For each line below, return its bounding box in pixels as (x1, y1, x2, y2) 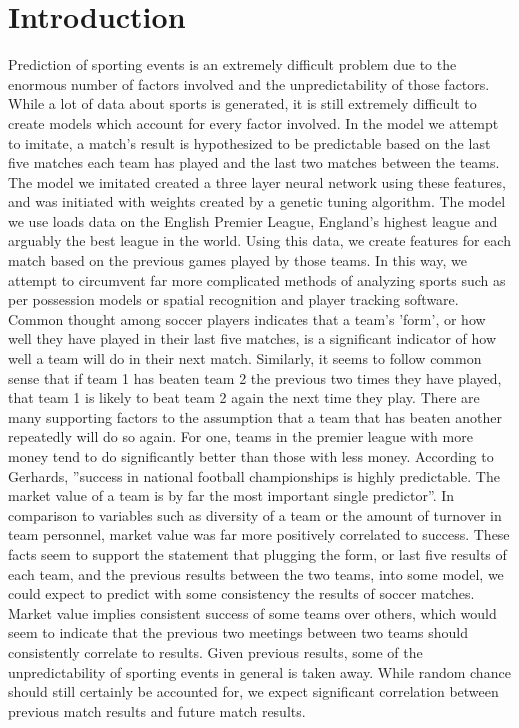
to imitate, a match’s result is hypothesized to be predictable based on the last (8, 132, 491, 153)
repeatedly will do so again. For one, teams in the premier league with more (8, 426, 473, 447)
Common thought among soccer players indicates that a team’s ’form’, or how (8, 308, 486, 329)
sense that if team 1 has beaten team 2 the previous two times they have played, (8, 367, 502, 388)
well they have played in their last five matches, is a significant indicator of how (8, 328, 497, 349)
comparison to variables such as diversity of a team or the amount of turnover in (8, 504, 502, 525)
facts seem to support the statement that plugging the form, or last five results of (8, 543, 507, 564)
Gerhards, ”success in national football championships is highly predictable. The (8, 465, 500, 486)
